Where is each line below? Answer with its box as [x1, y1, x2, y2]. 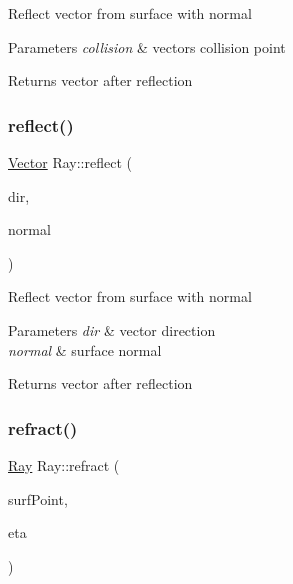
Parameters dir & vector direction [8, 319, 216, 340]
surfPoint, [8, 488, 68, 509]
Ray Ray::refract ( [8, 454, 120, 475]
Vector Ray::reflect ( [8, 152, 132, 172]
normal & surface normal [8, 339, 162, 360]
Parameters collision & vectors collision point [8, 36, 286, 57]
